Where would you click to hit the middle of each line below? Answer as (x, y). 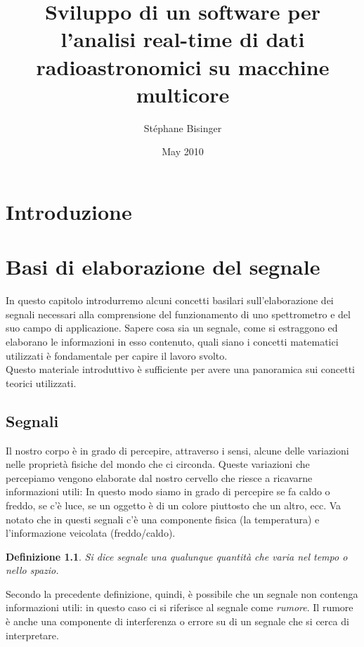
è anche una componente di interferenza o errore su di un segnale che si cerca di (177, 621)
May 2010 (183, 151)
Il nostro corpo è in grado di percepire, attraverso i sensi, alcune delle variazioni (177, 450)
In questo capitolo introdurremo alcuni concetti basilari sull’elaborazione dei (170, 300)
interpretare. (32, 635)
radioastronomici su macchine (183, 66)
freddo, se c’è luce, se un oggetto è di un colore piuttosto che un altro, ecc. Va (174, 505)
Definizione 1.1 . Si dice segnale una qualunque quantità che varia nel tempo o (177, 556)
